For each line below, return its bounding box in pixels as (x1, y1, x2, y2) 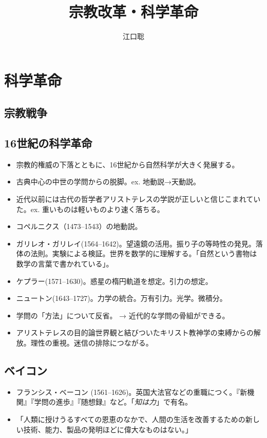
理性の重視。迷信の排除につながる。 (30, 337, 153, 348)
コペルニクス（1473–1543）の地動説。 (16, 221, 142, 232)
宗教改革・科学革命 (68, 1, 198, 22)
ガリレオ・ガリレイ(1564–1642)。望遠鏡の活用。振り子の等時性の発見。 (16, 238, 256, 249)
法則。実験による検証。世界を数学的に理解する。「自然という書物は (30, 248, 257, 259)
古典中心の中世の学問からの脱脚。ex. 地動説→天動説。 (16, 176, 200, 187)
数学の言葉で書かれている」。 (16, 258, 113, 269)
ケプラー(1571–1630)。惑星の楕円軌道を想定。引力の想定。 (16, 275, 213, 286)
